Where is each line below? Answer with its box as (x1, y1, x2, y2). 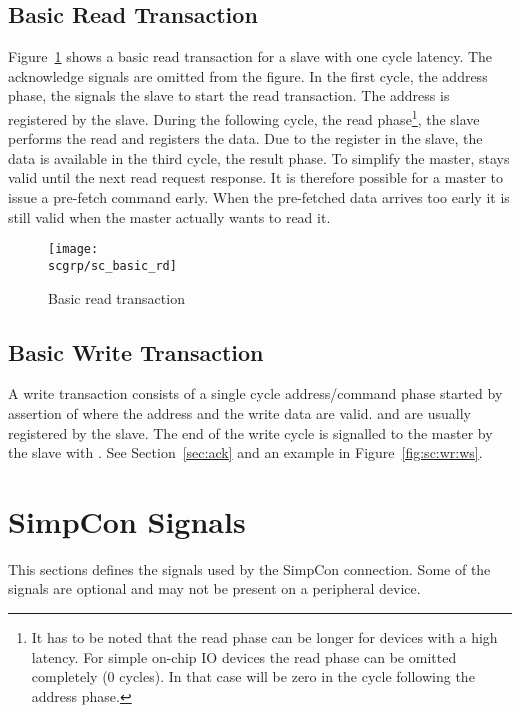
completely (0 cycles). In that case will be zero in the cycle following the (31, 666, 475, 687)
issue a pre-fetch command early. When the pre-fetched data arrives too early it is (8, 187, 510, 208)
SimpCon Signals (8, 500, 246, 541)
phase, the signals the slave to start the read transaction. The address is (8, 85, 450, 106)
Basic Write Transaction (8, 336, 264, 367)
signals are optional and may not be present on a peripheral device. (8, 578, 421, 599)
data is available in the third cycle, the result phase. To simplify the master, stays (8, 147, 510, 168)
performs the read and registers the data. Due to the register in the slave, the (8, 128, 483, 149)
